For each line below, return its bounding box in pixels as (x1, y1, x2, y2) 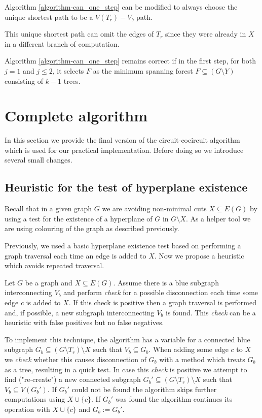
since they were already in (165, 28, 246, 39)
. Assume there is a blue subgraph (113, 277, 219, 287)
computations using (5, 394, 65, 404)
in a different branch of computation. (5, 38, 120, 49)
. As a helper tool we (185, 213, 251, 223)
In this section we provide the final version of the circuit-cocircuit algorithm (5, 135, 240, 145)
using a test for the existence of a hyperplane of (5, 213, 153, 223)
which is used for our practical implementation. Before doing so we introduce (5, 144, 244, 155)
